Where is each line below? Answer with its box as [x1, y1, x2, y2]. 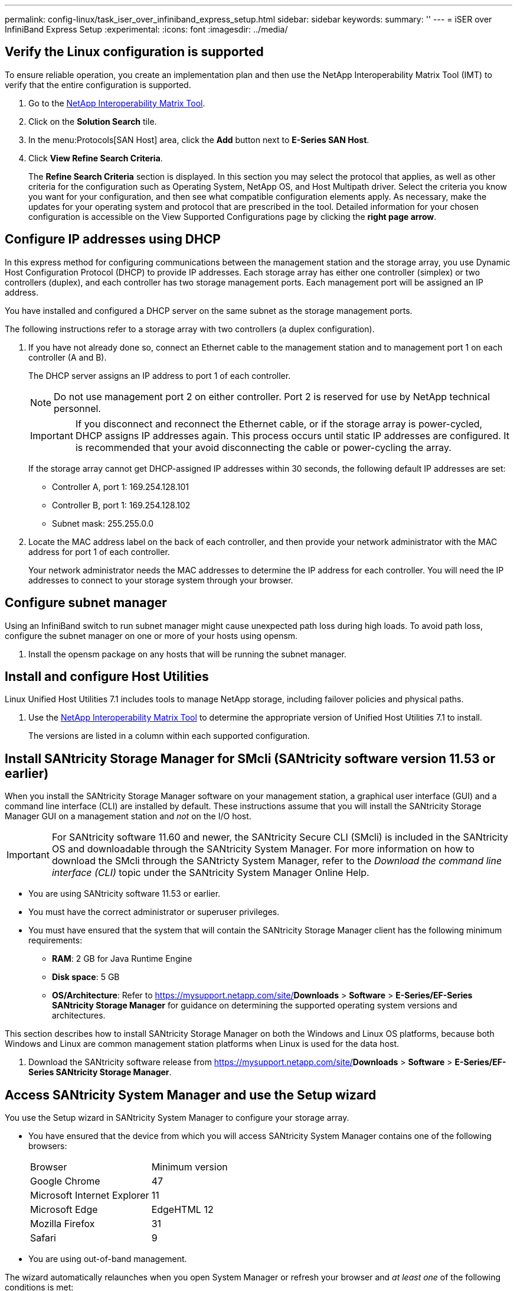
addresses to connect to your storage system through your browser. [28, 575, 293, 585]
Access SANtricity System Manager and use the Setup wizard [5, 1087, 377, 1102]
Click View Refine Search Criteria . [28, 153, 163, 163]
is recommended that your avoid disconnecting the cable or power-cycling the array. [75, 441, 451, 453]
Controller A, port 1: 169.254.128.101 [52, 481, 189, 492]
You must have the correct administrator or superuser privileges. [28, 907, 280, 917]
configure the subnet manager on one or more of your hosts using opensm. [5, 630, 298, 641]
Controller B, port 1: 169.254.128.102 [52, 499, 191, 510]
